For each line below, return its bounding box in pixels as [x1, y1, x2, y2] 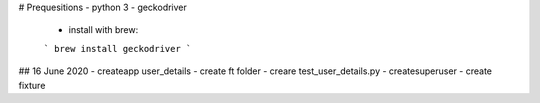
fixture [18, 79, 46, 91]
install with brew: [68, 24, 139, 36]
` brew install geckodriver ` [43, 43, 192, 54]
